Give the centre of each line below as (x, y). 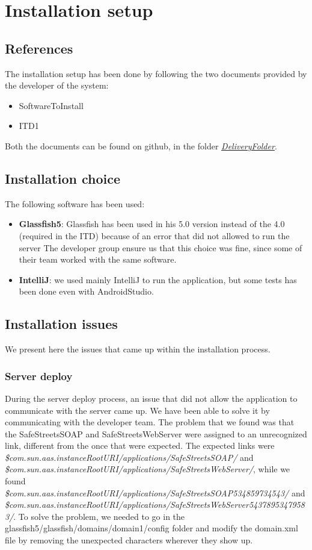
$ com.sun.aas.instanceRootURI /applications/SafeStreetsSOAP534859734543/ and (155, 492)
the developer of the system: (57, 85)
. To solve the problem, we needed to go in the (99, 516)
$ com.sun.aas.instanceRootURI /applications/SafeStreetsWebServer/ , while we (148, 469)
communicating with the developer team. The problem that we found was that (150, 422)
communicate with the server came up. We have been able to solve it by (137, 410)
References (39, 48)
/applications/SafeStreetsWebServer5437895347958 (211, 505)
